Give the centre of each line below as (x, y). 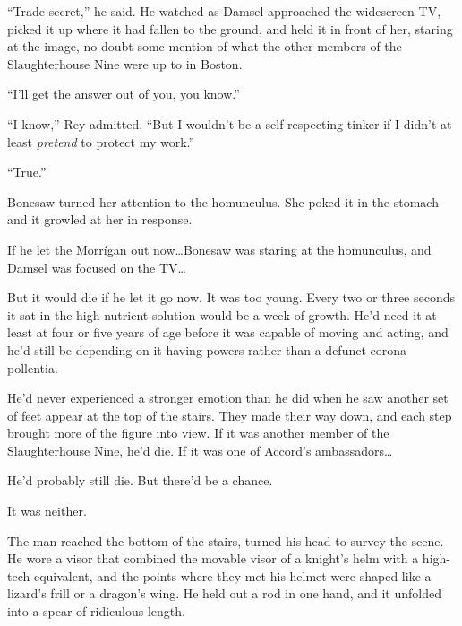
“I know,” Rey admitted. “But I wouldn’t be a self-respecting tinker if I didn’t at (230, 123)
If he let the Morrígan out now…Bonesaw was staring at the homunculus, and (219, 249)
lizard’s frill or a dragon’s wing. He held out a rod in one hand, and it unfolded (224, 593)
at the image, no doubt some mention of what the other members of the (205, 46)
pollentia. (33, 367)
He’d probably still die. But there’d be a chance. (140, 480)
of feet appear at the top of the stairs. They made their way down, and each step (230, 415)
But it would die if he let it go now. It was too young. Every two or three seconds (231, 297)
